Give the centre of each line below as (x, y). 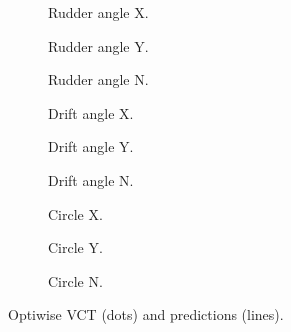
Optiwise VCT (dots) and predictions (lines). (146, 314)
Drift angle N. (91, 179)
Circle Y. (75, 247)
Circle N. (75, 280)
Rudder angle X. (98, 12)
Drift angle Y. (91, 146)
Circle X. (75, 213)
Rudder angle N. (98, 79)
